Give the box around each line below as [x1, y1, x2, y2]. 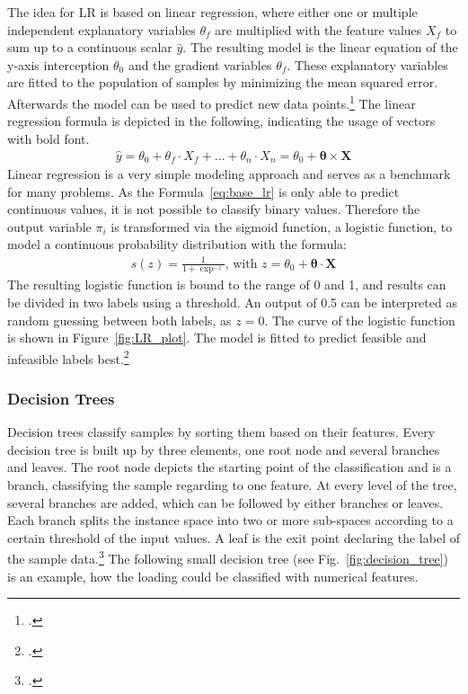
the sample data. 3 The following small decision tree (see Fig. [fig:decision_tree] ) [7, 547, 449, 568]
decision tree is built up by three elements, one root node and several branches [7, 440, 440, 458]
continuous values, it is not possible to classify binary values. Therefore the [7, 200, 420, 218]
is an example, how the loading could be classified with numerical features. [7, 566, 419, 585]
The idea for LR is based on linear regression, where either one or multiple [7, 3, 418, 21]
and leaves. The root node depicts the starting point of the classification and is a [7, 458, 452, 476]
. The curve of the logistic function [264, 310, 455, 329]
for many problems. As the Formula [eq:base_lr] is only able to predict [7, 182, 400, 200]
